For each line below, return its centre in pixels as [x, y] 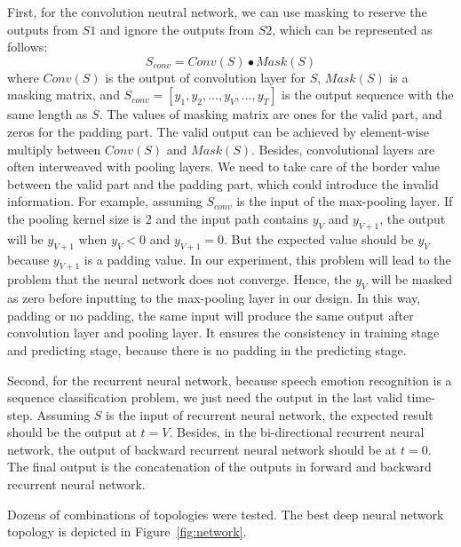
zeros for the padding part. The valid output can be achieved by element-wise [219, 131]
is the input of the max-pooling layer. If [345, 201]
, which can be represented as [352, 29]
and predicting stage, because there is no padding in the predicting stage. [207, 349]
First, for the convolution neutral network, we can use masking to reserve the [217, 12]
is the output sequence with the [368, 95]
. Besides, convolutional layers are [343, 149]
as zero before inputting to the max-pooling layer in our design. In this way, [214, 298]
